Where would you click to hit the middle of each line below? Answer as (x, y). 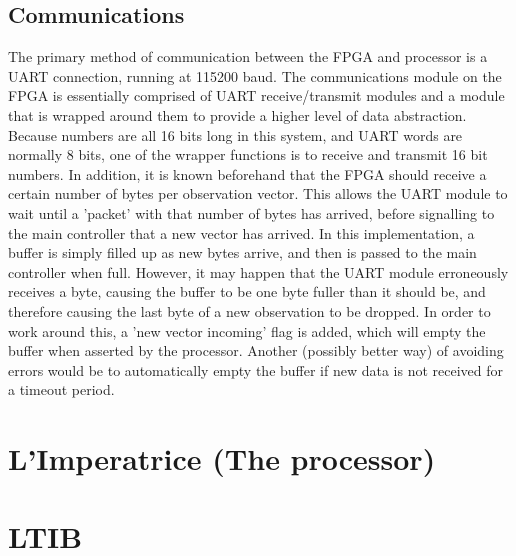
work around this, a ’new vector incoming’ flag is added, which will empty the (247, 330)
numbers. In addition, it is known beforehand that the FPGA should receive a (247, 173)
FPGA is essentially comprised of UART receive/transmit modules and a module (256, 95)
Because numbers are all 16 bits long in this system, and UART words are (235, 134)
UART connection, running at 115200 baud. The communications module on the (255, 75)
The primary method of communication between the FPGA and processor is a (248, 56)
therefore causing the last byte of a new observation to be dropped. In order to (249, 310)
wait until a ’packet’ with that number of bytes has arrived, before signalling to (251, 212)
